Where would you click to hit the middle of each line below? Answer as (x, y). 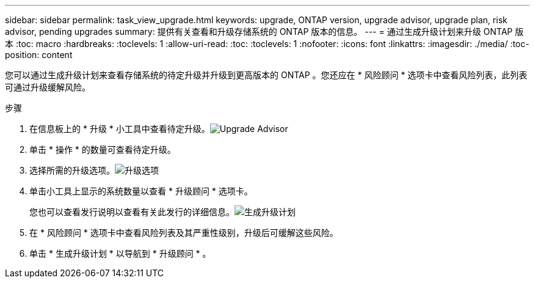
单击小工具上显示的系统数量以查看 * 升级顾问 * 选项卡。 (141, 191)
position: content (39, 55)
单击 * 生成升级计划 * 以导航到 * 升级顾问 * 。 (120, 253)
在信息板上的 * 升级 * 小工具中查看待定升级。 (120, 129)
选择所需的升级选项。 (72, 170)
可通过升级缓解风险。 (48, 87)
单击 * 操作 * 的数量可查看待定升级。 (103, 149)
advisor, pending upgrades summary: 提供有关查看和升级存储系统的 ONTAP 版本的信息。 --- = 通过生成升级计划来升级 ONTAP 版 (264, 31)
